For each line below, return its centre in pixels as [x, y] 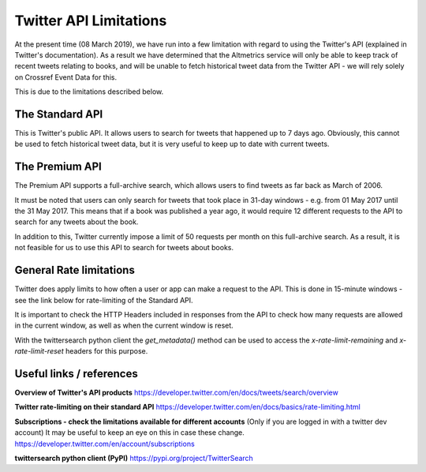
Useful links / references [76, 374]
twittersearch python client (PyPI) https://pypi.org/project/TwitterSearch [134, 458]
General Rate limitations [75, 270]
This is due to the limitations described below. [89, 92]
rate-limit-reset [39, 351]
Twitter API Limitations [91, 21]
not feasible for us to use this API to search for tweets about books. [124, 248]
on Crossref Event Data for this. [66, 77]
